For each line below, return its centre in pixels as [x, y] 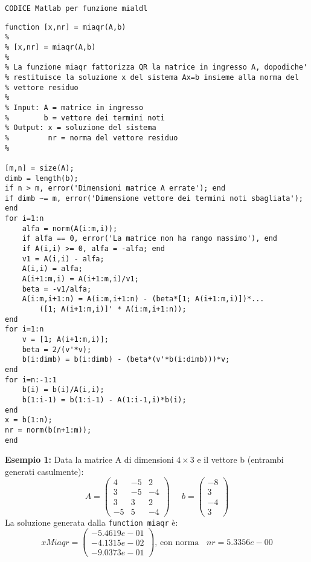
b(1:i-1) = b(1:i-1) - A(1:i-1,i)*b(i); [104, 400]
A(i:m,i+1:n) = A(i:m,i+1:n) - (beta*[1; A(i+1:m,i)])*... [143, 299]
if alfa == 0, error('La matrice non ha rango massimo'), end [150, 239]
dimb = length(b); [42, 178]
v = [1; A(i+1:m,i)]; [65, 339]
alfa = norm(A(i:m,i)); [70, 228]
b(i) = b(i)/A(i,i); [63, 390]
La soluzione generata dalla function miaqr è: [91, 522]
